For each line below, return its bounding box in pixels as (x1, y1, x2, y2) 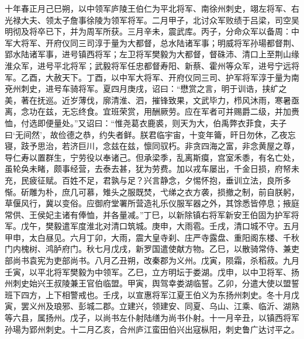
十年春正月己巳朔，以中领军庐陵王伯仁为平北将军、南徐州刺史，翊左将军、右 (5, 2, 299, 14)
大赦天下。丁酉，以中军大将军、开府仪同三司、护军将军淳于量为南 (45, 71, 299, 83)
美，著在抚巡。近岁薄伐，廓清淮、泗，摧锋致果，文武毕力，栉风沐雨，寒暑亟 (5, 94, 299, 106)
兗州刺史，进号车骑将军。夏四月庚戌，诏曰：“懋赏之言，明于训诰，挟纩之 (5, 82, 287, 95)
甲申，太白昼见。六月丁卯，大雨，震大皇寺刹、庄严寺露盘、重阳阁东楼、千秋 (5, 231, 299, 243)
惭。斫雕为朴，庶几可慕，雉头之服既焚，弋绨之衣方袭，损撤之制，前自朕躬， (5, 185, 299, 198)
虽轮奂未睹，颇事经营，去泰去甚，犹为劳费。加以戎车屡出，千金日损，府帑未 (5, 162, 299, 175)
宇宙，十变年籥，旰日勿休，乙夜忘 (164, 128, 296, 140)
